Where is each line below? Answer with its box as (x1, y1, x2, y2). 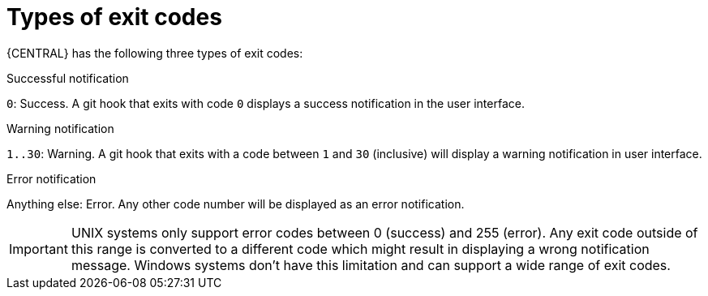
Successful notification (6, 71, 129, 85)
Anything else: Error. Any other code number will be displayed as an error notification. (6, 196, 465, 211)
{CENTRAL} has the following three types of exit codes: (6, 45, 303, 60)
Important (9, 240, 68, 257)
